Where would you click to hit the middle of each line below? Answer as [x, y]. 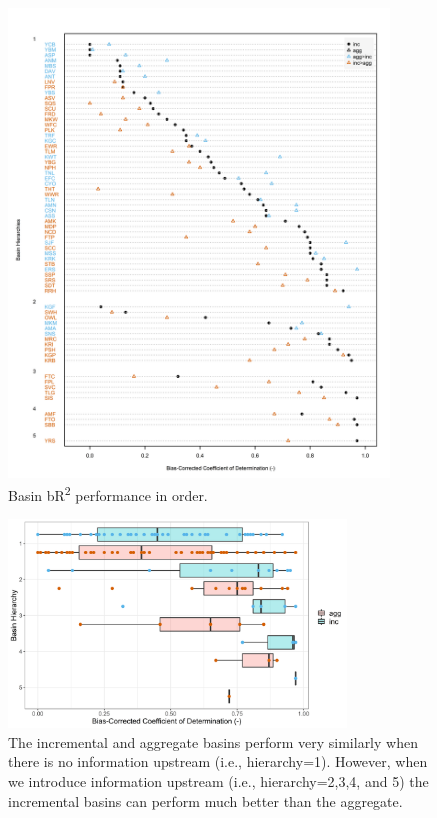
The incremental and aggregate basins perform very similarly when [213, 741]
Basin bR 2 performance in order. [108, 493]
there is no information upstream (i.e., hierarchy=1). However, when [218, 761]
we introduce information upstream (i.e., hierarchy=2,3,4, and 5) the [218, 780]
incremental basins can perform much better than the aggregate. [205, 800]
